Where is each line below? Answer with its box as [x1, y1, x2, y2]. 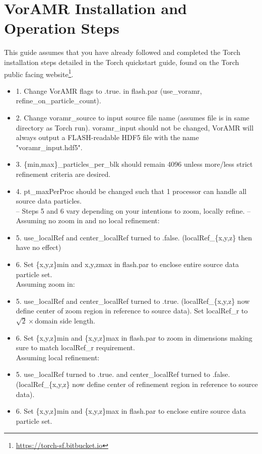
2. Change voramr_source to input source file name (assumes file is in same [16, 112, 249, 122]
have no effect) [16, 242, 61, 252]
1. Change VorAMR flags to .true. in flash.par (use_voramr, [16, 85, 202, 96]
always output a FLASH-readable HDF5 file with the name [16, 132, 199, 143]
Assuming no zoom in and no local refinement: [16, 215, 160, 226]
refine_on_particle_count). [16, 95, 101, 106]
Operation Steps [4, 18, 119, 38]
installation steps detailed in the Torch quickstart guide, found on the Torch [4, 56, 239, 67]
